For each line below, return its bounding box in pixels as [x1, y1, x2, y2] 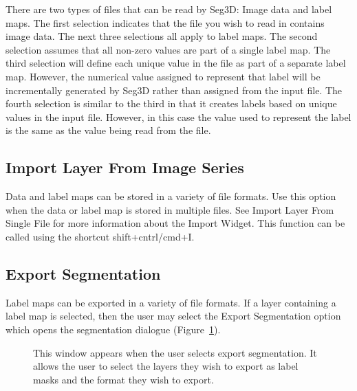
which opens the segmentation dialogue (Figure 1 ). [6, 322, 221, 336]
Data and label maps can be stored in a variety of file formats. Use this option [6, 189, 336, 203]
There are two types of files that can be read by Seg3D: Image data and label [6, 2, 332, 16]
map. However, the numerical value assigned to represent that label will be [6, 69, 321, 83]
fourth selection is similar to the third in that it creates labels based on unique [6, 96, 337, 111]
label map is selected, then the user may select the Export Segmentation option [6, 309, 341, 323]
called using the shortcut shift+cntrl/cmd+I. [6, 229, 195, 243]
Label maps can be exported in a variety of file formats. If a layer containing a [6, 295, 336, 309]
